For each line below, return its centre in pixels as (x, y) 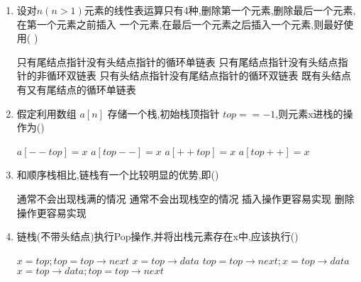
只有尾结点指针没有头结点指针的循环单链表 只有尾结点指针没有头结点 (177, 61)
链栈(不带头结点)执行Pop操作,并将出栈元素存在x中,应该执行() (157, 236)
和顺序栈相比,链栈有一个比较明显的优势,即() (118, 175)
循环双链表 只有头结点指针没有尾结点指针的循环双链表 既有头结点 (199, 75)
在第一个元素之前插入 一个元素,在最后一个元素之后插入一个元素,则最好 (180, 24)
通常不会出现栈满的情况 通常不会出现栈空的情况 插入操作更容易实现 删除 (185, 198)
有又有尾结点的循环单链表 (76, 89)
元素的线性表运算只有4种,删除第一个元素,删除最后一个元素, (220, 10)
